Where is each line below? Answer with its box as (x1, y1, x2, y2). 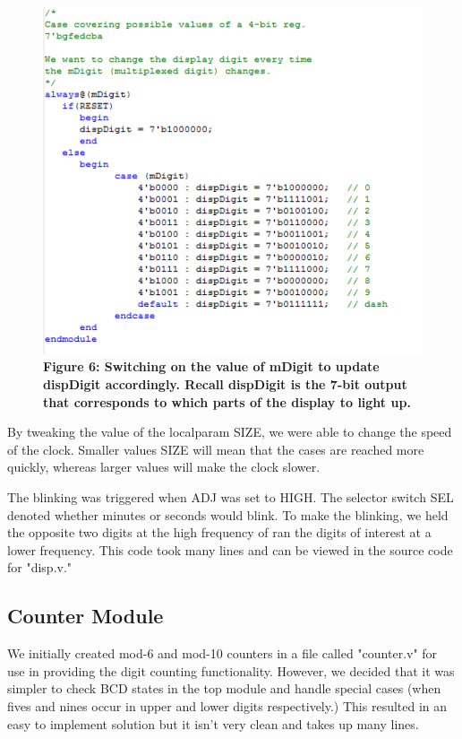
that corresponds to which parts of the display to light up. (43, 392, 411, 411)
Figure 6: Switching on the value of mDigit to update (43, 357, 380, 376)
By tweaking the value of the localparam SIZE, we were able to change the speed (7, 422, 452, 441)
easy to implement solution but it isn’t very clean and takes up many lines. (7, 714, 419, 733)
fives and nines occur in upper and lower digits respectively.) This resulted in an (7, 696, 448, 715)
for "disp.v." (7, 558, 73, 577)
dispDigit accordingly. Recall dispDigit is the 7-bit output (43, 375, 407, 394)
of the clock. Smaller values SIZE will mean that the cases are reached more (7, 439, 424, 458)
